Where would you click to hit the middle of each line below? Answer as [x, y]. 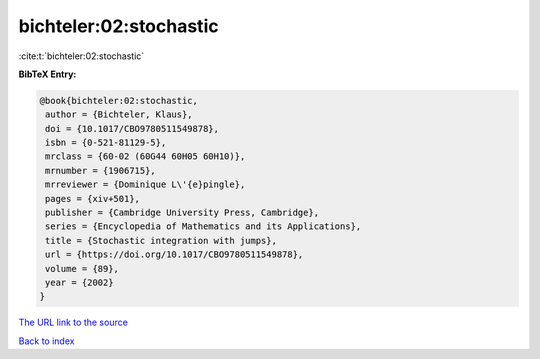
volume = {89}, [82, 268]
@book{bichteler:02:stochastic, [119, 100]
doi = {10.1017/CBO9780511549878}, [132, 128]
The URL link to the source [73, 322]
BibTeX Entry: [47, 74]
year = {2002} [79, 282]
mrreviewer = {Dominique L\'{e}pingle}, [145, 184]
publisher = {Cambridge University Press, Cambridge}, [182, 213]
